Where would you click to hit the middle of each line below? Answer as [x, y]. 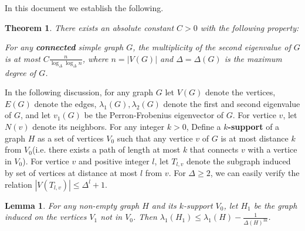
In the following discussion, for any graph [79, 92]
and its [164, 205]
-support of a [254, 126]
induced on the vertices [46, 217]
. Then [145, 217]
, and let [35, 115]
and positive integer [114, 161]
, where [95, 58]
